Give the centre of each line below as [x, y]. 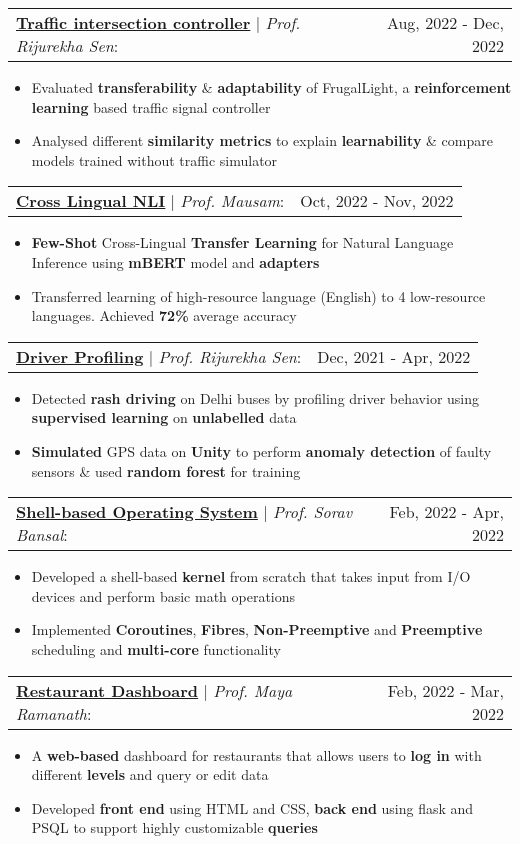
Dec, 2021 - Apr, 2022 [394, 356]
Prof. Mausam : [232, 201]
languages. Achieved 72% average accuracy [164, 315]
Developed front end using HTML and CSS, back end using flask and [252, 807]
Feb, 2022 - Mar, [445, 690]
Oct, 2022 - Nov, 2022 [377, 201]
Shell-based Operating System [137, 512]
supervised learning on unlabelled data [164, 417]
